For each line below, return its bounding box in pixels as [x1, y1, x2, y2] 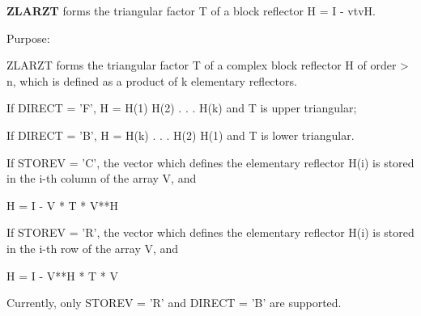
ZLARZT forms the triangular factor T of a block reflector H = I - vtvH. [6, 2, 376, 19]
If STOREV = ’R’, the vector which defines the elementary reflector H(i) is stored [6, 224, 415, 241]
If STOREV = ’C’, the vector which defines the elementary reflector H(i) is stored [6, 154, 415, 171]
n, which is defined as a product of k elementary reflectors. [6, 72, 297, 89]
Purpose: [6, 29, 50, 46]
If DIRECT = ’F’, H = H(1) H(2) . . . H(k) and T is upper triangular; [6, 99, 357, 116]
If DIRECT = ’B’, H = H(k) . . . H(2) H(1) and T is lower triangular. [6, 126, 355, 143]
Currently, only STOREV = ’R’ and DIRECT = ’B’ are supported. [6, 294, 342, 311]
